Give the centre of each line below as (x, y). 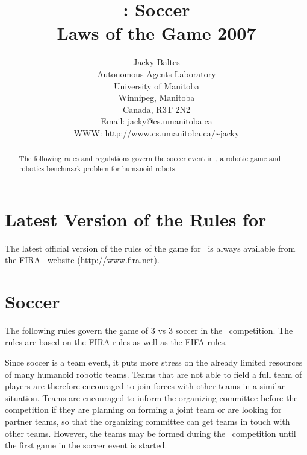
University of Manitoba (157, 85)
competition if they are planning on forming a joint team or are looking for (143, 409)
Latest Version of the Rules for (136, 219)
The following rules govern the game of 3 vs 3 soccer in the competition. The (149, 330)
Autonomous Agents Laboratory (157, 73)
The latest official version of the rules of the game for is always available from (150, 248)
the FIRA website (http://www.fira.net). (82, 260)
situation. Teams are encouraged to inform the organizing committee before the (151, 397)
